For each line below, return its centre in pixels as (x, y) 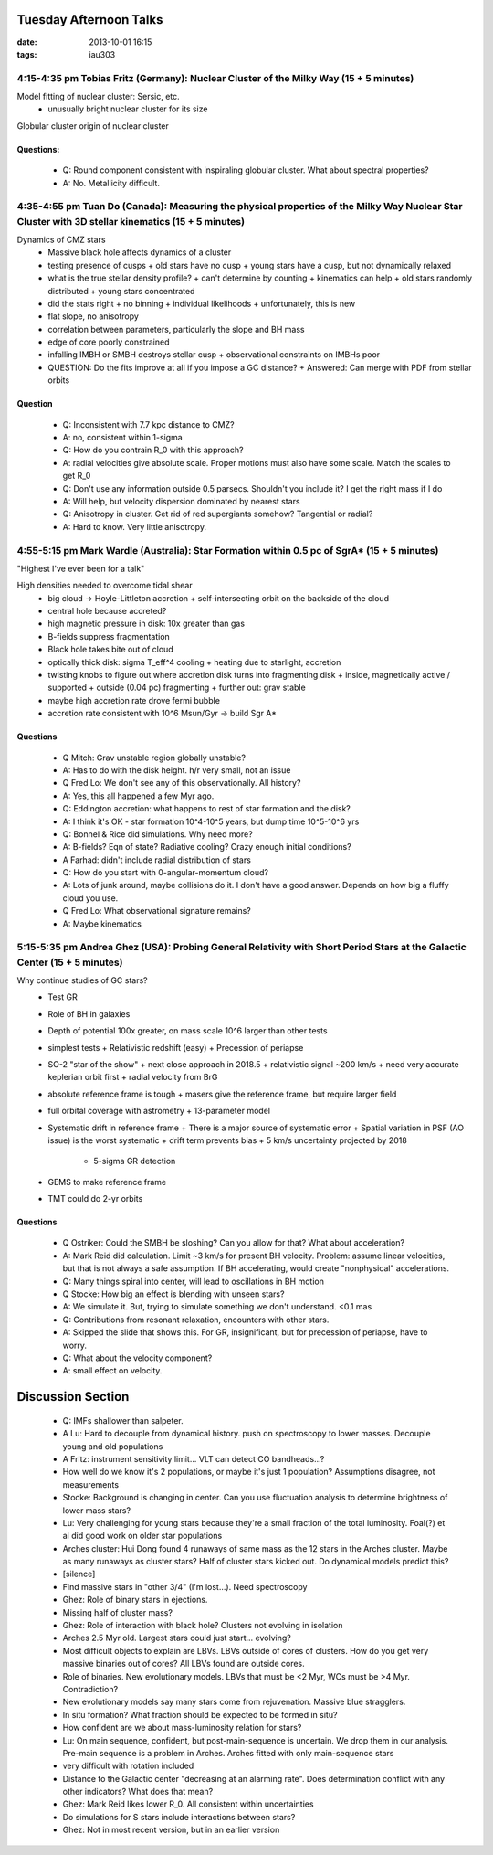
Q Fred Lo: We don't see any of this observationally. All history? (182, 783)
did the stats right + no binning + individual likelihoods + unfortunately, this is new (202, 303)
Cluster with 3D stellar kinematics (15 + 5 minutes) (131, 221)
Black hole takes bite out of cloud (110, 650)
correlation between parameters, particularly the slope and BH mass (176, 329)
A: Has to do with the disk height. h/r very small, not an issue (177, 770)
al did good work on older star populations (142, 1536)
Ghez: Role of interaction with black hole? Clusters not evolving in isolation (203, 1626)
